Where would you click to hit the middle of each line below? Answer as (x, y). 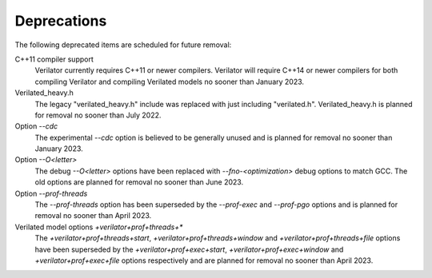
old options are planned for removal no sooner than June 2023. (139, 182)
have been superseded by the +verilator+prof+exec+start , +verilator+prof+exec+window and (189, 249)
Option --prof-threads (51, 193)
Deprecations (61, 21)
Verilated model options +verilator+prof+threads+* (99, 227)
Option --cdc (36, 126)
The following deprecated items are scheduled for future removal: (123, 45)
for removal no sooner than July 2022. (98, 115)
